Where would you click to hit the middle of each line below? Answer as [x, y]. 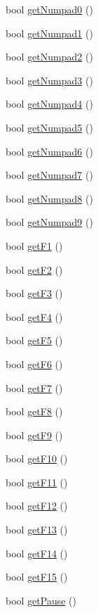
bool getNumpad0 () [49, 9]
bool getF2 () [34, 269]
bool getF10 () [37, 459]
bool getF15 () [37, 577]
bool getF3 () [34, 293]
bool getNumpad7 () [49, 175]
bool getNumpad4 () [49, 104]
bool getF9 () [34, 435]
